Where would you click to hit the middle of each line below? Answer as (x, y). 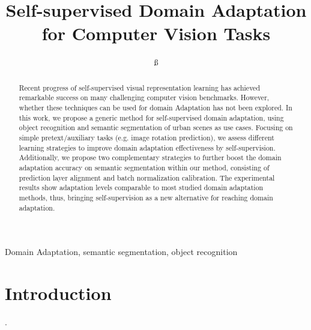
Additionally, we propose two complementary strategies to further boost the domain (150, 157)
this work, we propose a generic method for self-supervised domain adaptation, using (151, 117)
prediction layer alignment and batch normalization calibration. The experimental (147, 177)
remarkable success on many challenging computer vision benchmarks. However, (144, 97)
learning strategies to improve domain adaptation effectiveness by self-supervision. (147, 147)
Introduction (58, 293)
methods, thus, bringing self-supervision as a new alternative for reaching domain (146, 197)
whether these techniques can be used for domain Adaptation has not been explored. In (155, 108)
